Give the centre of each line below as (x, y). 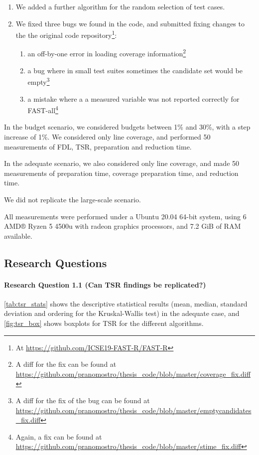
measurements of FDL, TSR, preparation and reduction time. (98, 146)
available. (18, 235)
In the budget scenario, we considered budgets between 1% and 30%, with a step (127, 127)
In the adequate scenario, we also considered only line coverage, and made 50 (122, 163)
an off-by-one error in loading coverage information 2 (107, 53)
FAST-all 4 (43, 109)
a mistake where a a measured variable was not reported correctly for (133, 98)
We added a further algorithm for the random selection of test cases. (120, 6)
